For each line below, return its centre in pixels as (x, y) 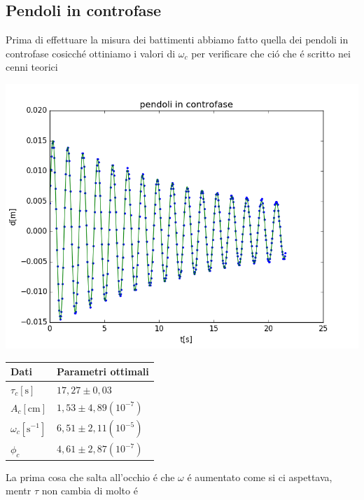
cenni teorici (32, 67)
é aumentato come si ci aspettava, (260, 477)
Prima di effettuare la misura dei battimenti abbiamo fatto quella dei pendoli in (177, 40)
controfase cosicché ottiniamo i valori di (91, 53)
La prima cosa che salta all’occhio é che (90, 477)
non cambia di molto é (90, 491)
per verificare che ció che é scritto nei (271, 53)
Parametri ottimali (103, 371)
